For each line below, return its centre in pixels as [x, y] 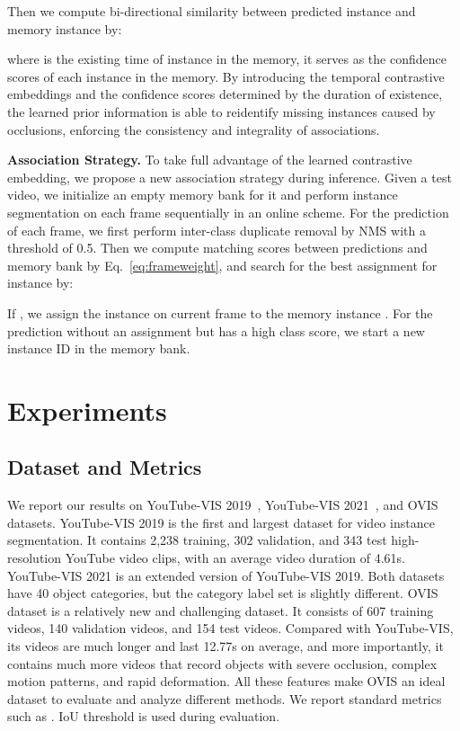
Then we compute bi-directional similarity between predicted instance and [212, 11]
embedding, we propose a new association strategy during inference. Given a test [230, 177]
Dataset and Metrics [105, 467]
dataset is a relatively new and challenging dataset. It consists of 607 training [221, 610]
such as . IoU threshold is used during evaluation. [144, 716]
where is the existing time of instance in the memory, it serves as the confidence [227, 59]
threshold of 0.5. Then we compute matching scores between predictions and [217, 248]
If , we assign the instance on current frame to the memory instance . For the [220, 312]
